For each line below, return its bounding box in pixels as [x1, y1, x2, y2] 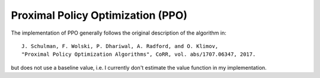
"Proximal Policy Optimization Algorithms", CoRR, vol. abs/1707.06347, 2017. [21, 51, 256, 58]
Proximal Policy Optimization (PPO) [11, 9, 188, 22]
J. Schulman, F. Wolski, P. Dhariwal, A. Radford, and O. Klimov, [21, 43, 219, 49]
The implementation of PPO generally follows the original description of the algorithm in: [11, 29, 226, 36]
